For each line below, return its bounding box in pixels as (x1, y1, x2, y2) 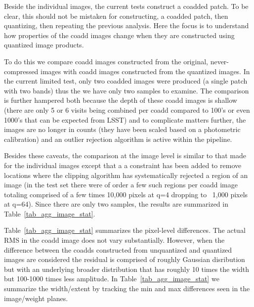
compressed (4, 66, 39, 76)
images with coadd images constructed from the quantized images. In (41, 66, 250, 76)
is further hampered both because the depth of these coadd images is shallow (4, 95, 237, 105)
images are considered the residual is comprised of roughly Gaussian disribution (4, 254, 245, 264)
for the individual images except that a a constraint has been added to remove (4, 160, 242, 170)
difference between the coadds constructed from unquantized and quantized (4, 244, 232, 255)
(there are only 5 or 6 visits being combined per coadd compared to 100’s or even (4, 104, 250, 115)
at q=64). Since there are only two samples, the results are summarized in (4, 199, 228, 209)
